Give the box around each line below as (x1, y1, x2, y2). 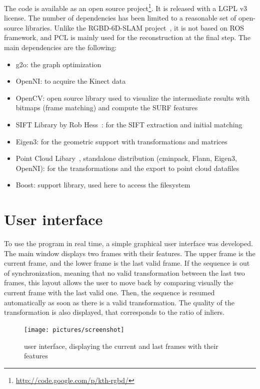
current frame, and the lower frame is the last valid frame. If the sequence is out (4, 258, 250, 268)
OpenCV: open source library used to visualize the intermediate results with (15, 92, 250, 103)
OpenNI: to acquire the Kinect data (15, 76, 126, 86)
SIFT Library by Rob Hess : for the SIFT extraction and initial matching (15, 119, 242, 129)
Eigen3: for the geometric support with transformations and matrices (15, 136, 227, 146)
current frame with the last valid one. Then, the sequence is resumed (4, 287, 215, 298)
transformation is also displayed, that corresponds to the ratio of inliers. (4, 307, 225, 317)
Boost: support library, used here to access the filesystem (15, 179, 190, 190)
